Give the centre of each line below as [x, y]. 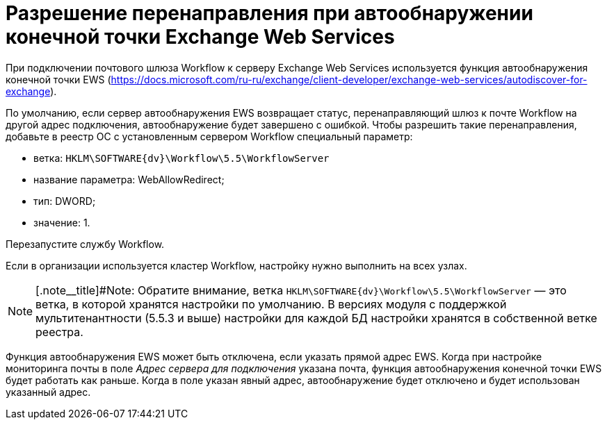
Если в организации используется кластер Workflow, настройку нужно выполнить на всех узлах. [236, 265]
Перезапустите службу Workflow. [85, 244]
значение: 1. [62, 222]
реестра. [59, 332]
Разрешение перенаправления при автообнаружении [269, 13]
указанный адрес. [48, 392]
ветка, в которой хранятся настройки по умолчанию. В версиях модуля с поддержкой [271, 304]
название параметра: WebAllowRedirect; [129, 179]
